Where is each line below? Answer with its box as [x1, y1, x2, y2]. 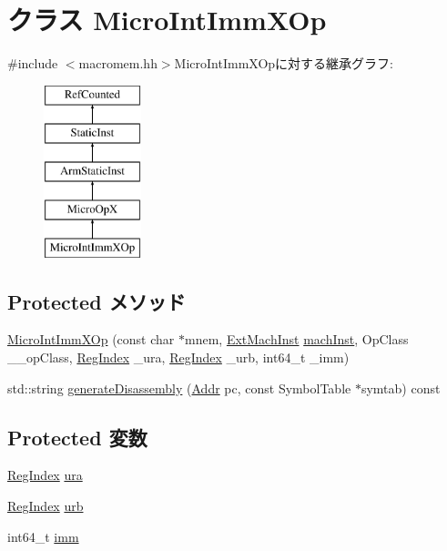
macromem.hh [78, 54, 157, 73]
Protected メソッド [7, 287, 186, 315]
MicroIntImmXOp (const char [7, 330, 175, 349]
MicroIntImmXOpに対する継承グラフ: [174, 54, 393, 73]
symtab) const [361, 378, 441, 397]
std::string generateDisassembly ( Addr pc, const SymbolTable [7, 378, 351, 397]
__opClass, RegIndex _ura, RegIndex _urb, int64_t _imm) [7, 348, 350, 367]
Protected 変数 [7, 423, 147, 451]
